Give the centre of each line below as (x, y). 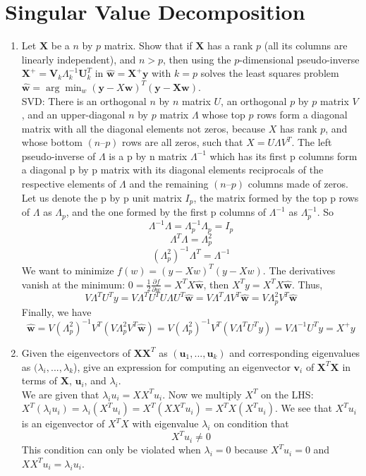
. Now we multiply (202, 394)
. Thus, (307, 284)
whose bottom (52, 142)
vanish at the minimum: (73, 284)
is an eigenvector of (63, 423)
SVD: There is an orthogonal (84, 100)
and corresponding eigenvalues (295, 352)
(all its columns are (306, 45)
